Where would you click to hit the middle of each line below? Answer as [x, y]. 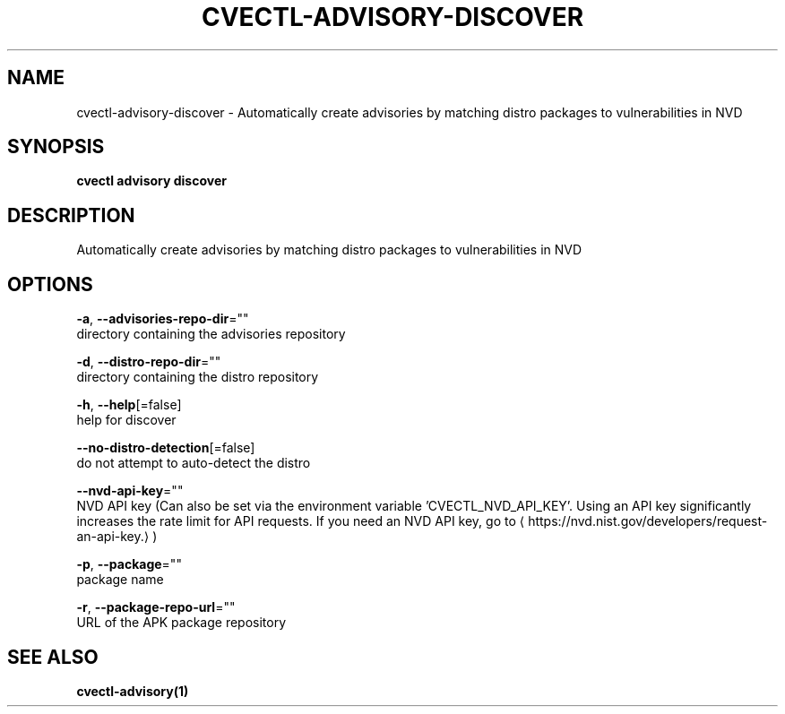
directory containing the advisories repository [211, 334]
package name [120, 580]
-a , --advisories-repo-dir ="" [163, 319]
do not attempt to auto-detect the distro [194, 463]
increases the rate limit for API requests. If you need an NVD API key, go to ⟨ [301, 521]
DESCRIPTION [71, 215]
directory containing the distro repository [198, 377]
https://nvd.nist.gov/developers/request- [648, 521]
